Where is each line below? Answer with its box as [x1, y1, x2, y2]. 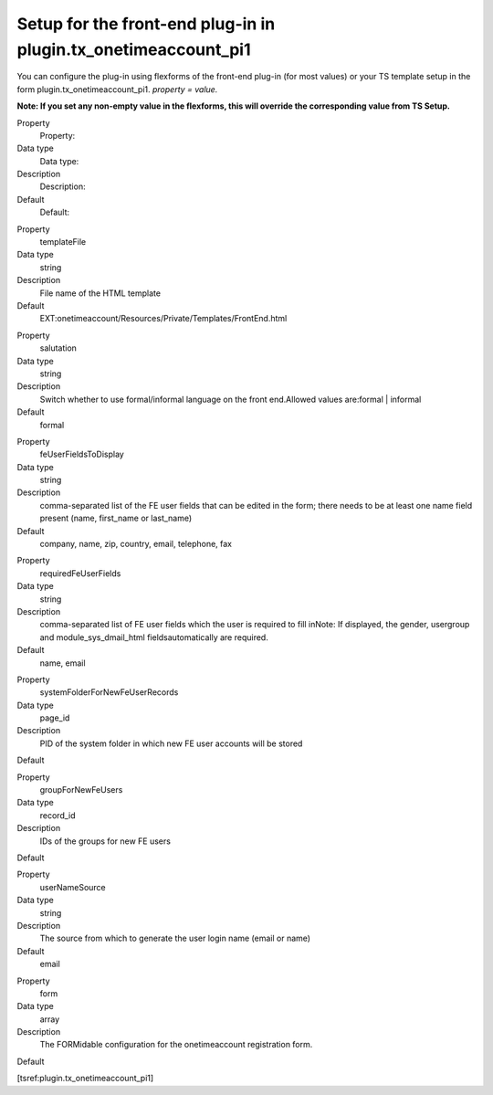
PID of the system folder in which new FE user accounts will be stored [39, 738, 303, 749]
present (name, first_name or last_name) [39, 512, 193, 524]
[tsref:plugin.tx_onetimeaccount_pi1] [16, 1073, 154, 1084]
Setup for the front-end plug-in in [16, 14, 276, 34]
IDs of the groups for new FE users [39, 836, 171, 847]
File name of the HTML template [39, 288, 162, 299]
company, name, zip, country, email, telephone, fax [39, 539, 233, 550]
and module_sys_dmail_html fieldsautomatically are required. [39, 631, 268, 643]
